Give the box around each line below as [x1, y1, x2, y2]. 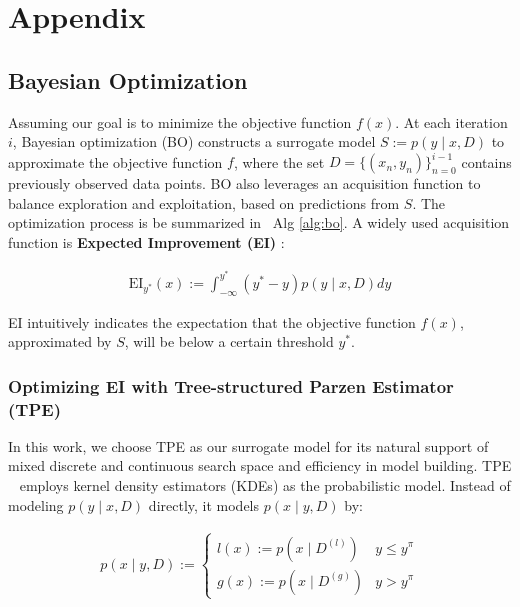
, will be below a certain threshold [124, 331, 334, 352]
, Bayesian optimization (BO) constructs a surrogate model [12, 131, 376, 152]
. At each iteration [395, 111, 508, 132]
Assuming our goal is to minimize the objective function [8, 111, 352, 132]
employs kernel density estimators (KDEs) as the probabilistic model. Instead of [19, 475, 511, 496]
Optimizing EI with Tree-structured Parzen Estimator [8, 373, 454, 398]
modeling [8, 494, 64, 515]
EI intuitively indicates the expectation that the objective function [8, 311, 416, 332]
